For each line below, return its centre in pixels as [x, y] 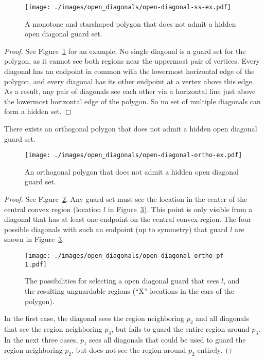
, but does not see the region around [129, 350]
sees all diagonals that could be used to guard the [167, 339]
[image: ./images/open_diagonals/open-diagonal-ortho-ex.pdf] [134, 155]
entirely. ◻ [215, 350]
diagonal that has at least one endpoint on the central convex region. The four [128, 219]
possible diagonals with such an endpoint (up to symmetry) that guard [116, 229]
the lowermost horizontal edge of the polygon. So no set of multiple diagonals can [132, 101]
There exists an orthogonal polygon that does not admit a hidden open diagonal [131, 128]
